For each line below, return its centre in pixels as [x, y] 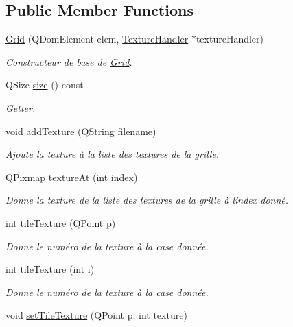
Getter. [21, 107]
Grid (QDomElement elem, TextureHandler [97, 39]
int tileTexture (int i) [50, 269]
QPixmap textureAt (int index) [72, 177]
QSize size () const [45, 85]
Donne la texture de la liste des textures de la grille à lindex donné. [147, 200]
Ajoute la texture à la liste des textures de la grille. [113, 154]
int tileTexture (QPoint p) [61, 222]
